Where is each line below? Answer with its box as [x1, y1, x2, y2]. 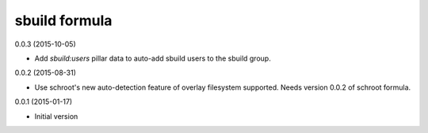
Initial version [34, 111, 78, 121]
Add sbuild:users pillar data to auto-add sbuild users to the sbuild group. [34, 54, 271, 63]
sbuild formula [14, 12, 113, 29]
